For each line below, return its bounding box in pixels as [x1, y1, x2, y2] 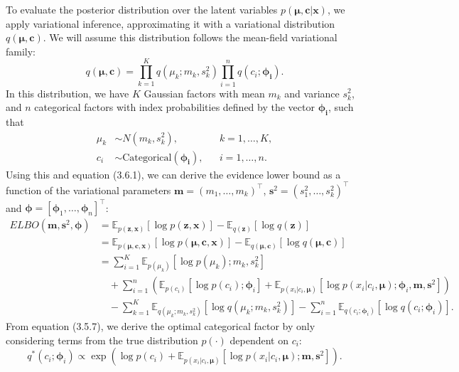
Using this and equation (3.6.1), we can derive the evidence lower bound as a [6, 166, 341, 181]
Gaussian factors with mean [144, 85, 265, 100]
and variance [284, 85, 340, 100]
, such [328, 100, 354, 115]
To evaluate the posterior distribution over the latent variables [6, 2, 278, 16]
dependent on [229, 332, 288, 347]
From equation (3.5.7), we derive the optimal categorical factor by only [6, 319, 315, 334]
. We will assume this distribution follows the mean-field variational [43, 30, 337, 45]
